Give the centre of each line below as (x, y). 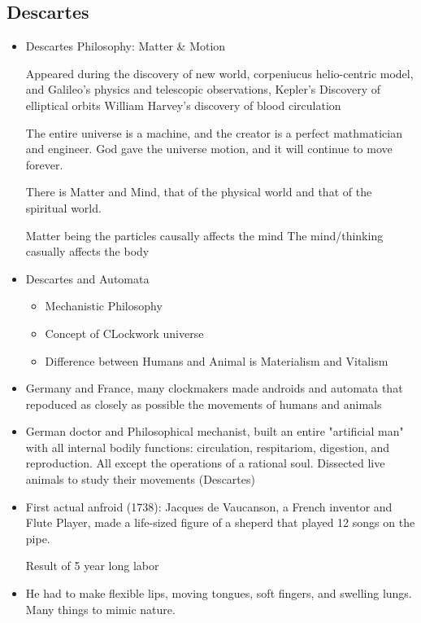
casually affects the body (87, 251)
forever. (44, 164)
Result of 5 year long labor (92, 566)
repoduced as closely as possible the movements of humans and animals (204, 404)
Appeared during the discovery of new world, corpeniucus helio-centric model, (219, 73)
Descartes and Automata (87, 278)
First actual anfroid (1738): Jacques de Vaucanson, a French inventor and (209, 506)
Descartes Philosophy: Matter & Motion (126, 46)
